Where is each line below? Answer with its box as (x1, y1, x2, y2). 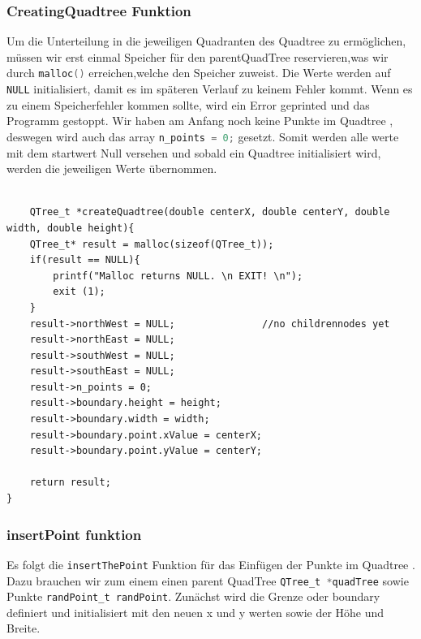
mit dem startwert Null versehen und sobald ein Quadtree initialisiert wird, (6, 144, 381, 161)
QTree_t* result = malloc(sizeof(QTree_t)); (29, 238, 274, 250)
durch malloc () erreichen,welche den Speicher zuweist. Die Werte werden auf (6, 64, 391, 81)
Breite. (6, 620, 41, 637)
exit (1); (53, 286, 105, 298)
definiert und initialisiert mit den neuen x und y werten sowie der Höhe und (6, 603, 384, 620)
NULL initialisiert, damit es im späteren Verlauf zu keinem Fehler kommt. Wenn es (6, 80, 413, 97)
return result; (29, 477, 111, 489)
